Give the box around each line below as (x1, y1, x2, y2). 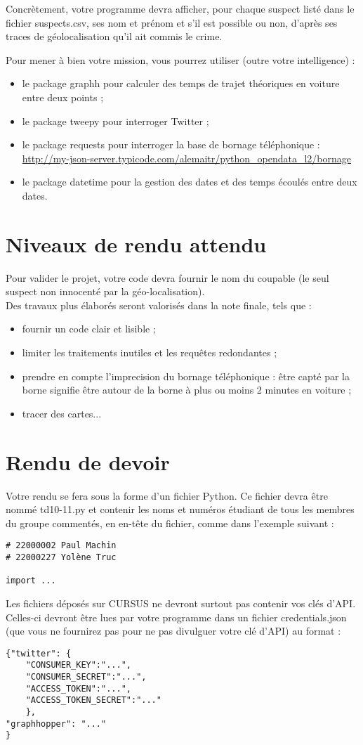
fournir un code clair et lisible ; (22, 321, 156, 336)
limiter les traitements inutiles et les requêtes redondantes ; (22, 345, 277, 360)
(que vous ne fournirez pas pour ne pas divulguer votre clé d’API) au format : (6, 623, 341, 638)
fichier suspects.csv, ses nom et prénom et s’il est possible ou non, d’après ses (6, 15, 338, 30)
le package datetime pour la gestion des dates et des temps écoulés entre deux (22, 174, 357, 189)
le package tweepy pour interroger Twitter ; (22, 113, 209, 128)
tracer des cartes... (22, 406, 102, 420)
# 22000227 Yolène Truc (6, 552, 117, 562)
